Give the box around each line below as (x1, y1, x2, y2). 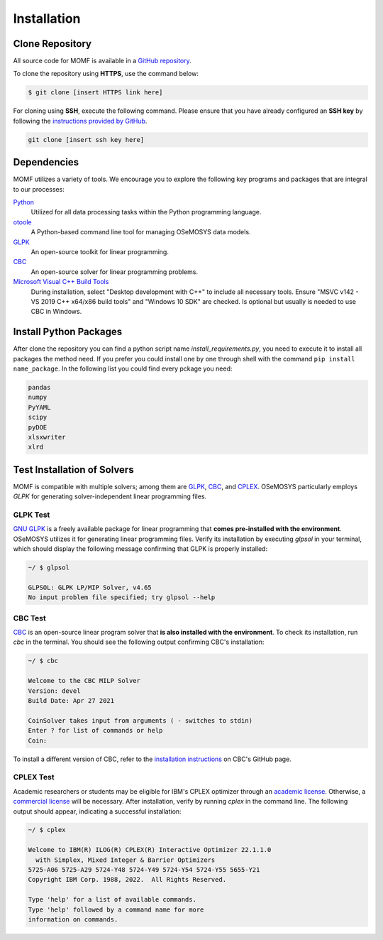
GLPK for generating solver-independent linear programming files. (13, 492, 207, 501)
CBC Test (13, 613, 46, 623)
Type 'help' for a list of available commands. (28, 895, 196, 904)
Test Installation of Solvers (13, 464, 134, 476)
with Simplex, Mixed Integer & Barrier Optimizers (35, 856, 216, 864)
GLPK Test (13, 510, 50, 520)
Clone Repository (13, 38, 92, 50)
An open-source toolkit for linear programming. (30, 248, 170, 256)
